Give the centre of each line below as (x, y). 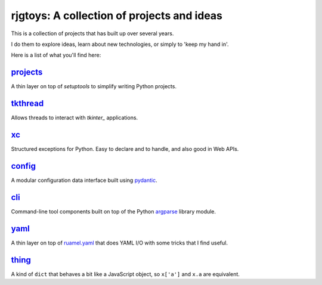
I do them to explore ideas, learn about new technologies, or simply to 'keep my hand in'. (120, 44)
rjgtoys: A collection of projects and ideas (117, 16)
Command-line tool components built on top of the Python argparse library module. (114, 211)
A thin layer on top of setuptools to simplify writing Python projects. (94, 86)
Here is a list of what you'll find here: (56, 55)
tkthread (27, 103)
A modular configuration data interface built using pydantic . (84, 180)
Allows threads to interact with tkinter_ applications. (75, 118)
